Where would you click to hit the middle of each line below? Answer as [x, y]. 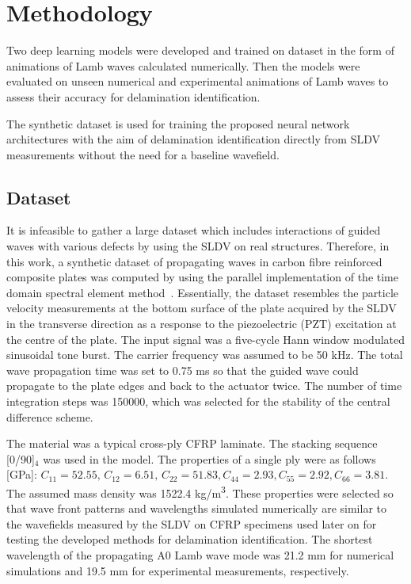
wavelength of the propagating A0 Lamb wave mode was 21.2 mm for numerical [200, 555]
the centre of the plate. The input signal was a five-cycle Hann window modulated [206, 339]
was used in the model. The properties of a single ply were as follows [209, 458]
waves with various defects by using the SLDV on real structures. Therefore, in [198, 246]
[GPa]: [22, 474]
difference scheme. [50, 416]
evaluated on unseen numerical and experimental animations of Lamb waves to [198, 81]
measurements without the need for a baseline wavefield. [143, 154]
